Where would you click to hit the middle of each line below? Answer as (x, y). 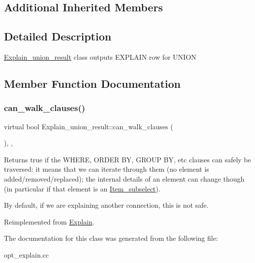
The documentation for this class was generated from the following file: (111, 238)
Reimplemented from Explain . (49, 221)
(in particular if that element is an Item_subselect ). (82, 188)
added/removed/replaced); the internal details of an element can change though (124, 178)
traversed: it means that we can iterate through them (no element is (107, 169)
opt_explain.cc (27, 254)
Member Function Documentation (93, 83)
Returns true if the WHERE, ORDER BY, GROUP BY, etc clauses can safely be (127, 159)
